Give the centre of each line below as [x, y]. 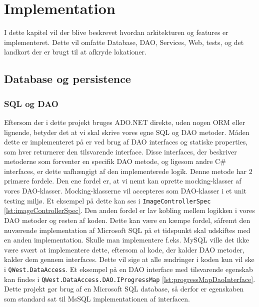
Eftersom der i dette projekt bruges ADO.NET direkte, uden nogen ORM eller [125, 122]
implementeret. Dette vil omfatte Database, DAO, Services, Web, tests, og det [124, 42]
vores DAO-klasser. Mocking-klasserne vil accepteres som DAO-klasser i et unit [125, 191]
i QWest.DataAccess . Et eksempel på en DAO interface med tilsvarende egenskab [128, 269]
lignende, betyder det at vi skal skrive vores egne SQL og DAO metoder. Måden [127, 132]
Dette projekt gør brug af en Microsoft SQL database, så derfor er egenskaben [124, 289]
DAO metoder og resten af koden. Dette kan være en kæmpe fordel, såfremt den [127, 220]
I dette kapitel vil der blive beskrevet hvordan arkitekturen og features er [116, 32]
